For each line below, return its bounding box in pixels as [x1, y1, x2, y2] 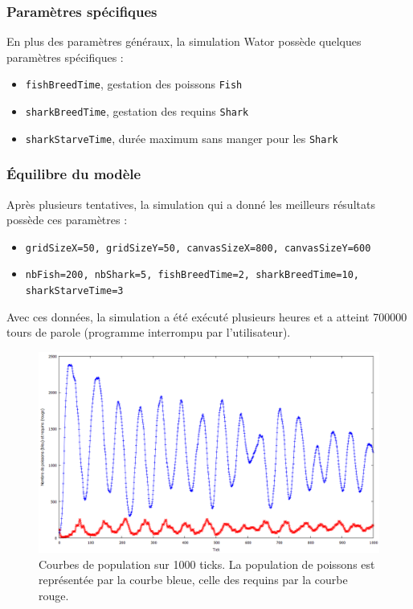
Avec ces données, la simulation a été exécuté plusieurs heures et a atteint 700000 [6, 308, 407, 325]
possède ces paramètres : [6, 211, 128, 228]
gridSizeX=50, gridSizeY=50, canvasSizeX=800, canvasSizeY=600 [25, 242, 371, 254]
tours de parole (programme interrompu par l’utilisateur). [6, 324, 291, 341]
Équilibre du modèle [6, 164, 141, 184]
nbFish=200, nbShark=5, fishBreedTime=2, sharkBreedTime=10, [25, 269, 360, 281]
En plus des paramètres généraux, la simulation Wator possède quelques [6, 33, 362, 50]
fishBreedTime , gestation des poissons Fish [25, 76, 243, 92]
